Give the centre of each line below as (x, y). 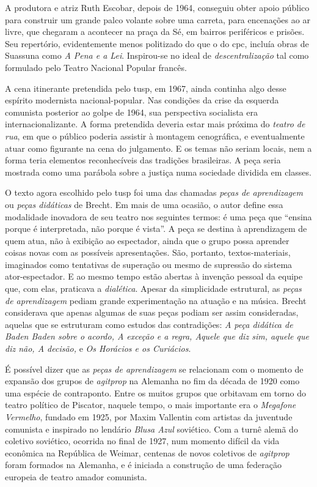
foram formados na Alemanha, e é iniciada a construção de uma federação (143, 465)
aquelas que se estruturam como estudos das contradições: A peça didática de (149, 324)
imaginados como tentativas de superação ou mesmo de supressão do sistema (149, 264)
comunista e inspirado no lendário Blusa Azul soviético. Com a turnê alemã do (151, 429)
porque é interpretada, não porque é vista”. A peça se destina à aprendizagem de (156, 229)
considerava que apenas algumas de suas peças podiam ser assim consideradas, (152, 312)
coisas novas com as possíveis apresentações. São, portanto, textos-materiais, (148, 252)
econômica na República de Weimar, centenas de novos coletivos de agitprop (147, 452)
